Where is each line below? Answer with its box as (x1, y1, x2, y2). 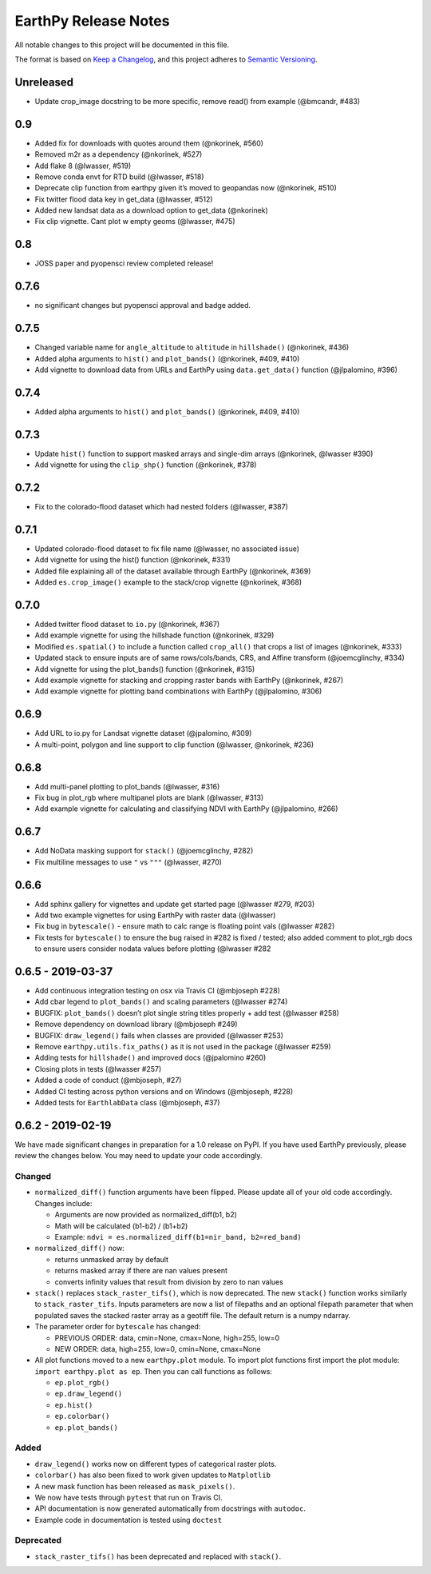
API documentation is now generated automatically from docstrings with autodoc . (34, 1504, 306, 1513)
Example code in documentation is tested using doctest (34, 1515, 223, 1524)
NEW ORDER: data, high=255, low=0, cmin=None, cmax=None (54, 1344, 261, 1353)
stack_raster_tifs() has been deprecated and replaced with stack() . (34, 1552, 282, 1561)
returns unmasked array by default (54, 1254, 169, 1264)
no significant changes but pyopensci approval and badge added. (34, 301, 251, 310)
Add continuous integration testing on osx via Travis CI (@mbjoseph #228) (34, 986, 281, 996)
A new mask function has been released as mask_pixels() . (34, 1481, 235, 1491)
